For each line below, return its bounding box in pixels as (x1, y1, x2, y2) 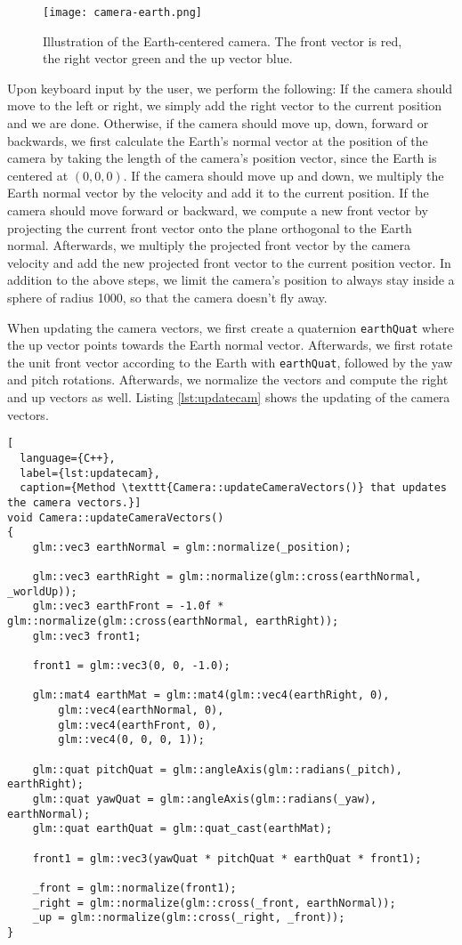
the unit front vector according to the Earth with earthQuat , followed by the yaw (7, 352, 453, 371)
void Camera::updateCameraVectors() (7, 511, 224, 524)
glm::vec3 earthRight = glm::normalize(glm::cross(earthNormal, (32, 570, 422, 584)
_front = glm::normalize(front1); (32, 881, 237, 894)
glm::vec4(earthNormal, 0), (58, 704, 224, 717)
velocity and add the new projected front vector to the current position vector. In (7, 253, 451, 271)
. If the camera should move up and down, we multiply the (123, 166, 444, 184)
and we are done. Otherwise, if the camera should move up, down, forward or (7, 114, 429, 133)
